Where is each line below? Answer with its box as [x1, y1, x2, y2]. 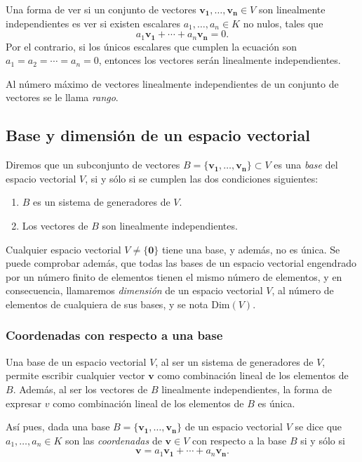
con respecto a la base [192, 433, 287, 447]
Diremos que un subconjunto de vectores [6, 157, 180, 172]
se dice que [295, 419, 342, 434]
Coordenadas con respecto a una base [6, 326, 223, 344]
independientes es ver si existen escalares [6, 15, 180, 30]
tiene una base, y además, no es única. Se [161, 242, 340, 256]
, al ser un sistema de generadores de [155, 354, 314, 369]
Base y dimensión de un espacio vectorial [6, 124, 310, 146]
